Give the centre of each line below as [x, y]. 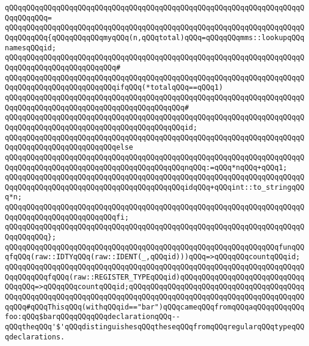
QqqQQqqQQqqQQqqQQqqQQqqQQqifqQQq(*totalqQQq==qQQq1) [114, 88]
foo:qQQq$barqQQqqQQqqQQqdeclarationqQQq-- [93, 317]
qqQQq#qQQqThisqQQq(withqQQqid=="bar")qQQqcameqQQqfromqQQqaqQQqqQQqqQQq [155, 307]
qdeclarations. [35, 337]
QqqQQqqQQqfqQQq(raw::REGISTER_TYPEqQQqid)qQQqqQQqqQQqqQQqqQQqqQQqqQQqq [155, 277]
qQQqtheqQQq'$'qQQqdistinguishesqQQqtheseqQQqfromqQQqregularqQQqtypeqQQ [155, 327]
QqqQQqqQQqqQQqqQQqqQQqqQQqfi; [67, 217]
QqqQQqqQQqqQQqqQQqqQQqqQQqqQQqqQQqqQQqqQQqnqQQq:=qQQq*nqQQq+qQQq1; [146, 167]
